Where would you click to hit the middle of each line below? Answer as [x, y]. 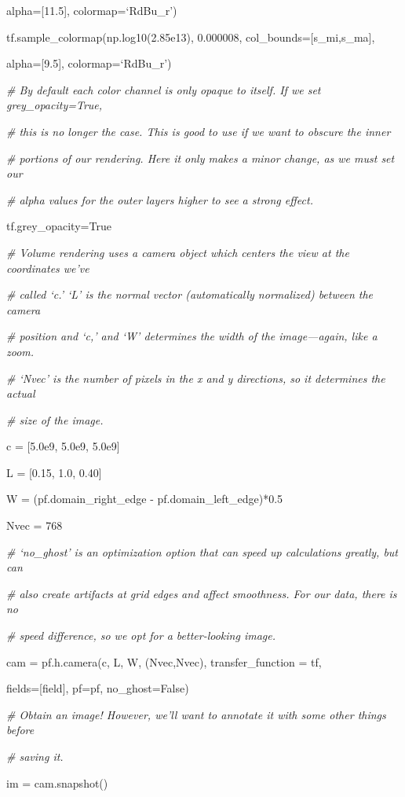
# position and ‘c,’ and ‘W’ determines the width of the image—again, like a [192, 336]
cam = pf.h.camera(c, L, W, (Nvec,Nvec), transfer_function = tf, [164, 661]
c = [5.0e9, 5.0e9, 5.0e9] [63, 446]
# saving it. [35, 756]
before [20, 730]
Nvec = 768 [35, 525]
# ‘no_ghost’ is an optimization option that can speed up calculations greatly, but [202, 551]
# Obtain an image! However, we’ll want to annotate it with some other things [196, 714]
